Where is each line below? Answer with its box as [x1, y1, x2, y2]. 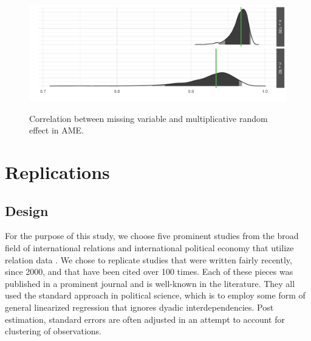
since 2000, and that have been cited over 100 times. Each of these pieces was [5, 265, 293, 278]
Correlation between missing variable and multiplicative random [29, 112, 268, 124]
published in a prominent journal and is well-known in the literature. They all [5, 277, 295, 289]
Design [5, 201, 49, 220]
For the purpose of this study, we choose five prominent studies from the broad [5, 229, 299, 242]
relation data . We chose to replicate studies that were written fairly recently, [5, 253, 292, 266]
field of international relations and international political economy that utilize [5, 241, 294, 254]
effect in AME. [29, 124, 84, 137]
